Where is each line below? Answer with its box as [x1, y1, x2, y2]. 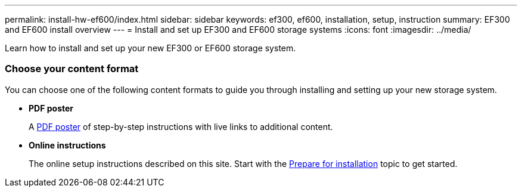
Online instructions [29, 140, 106, 150]
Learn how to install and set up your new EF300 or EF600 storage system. [5, 43, 296, 53]
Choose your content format [5, 63, 139, 75]
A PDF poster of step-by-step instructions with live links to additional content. [29, 121, 333, 132]
